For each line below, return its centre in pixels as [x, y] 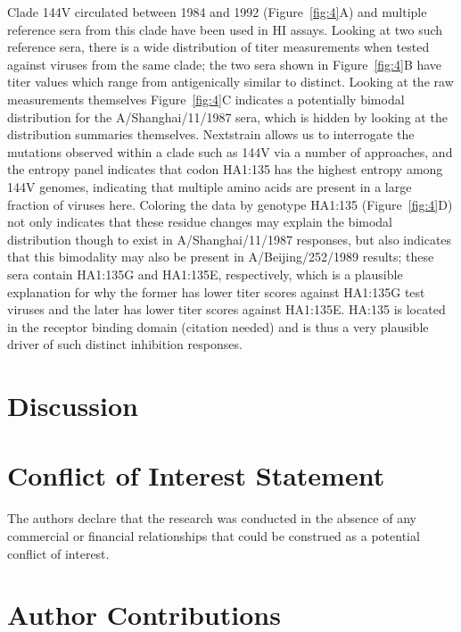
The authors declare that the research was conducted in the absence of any [212, 518]
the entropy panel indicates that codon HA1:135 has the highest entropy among [225, 169]
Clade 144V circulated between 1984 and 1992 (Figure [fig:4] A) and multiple [217, 12]
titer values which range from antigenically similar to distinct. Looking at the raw [230, 82]
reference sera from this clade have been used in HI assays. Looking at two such [225, 29]
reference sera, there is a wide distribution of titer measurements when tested [218, 47]
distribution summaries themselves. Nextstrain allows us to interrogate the [211, 134]
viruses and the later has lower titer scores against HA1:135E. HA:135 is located [226, 309]
